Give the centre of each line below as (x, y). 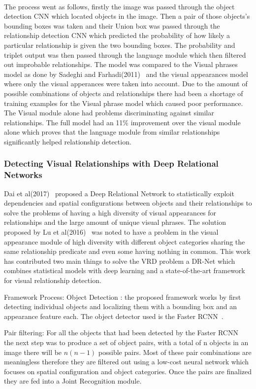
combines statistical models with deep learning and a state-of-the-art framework (125, 270)
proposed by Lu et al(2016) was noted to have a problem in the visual (111, 232)
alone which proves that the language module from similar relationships (112, 132)
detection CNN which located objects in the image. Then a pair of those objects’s (127, 16)
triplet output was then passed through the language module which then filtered (125, 54)
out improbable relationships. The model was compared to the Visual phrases (121, 64)
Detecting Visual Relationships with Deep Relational (111, 163)
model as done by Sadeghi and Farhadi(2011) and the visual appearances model (126, 74)
